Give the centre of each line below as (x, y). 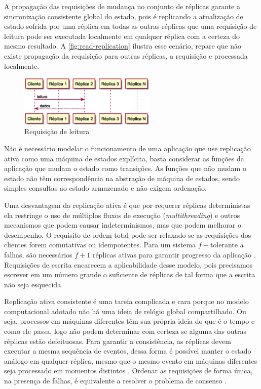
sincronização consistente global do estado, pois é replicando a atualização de (124, 16)
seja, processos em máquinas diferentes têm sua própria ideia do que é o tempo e (129, 321)
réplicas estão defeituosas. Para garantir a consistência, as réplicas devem (118, 341)
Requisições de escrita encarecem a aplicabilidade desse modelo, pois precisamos (128, 264)
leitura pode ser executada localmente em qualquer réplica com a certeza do (122, 36)
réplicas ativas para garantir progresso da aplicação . (174, 254)
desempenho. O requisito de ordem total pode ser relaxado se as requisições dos (128, 234)
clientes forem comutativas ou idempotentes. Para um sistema (100, 245)
